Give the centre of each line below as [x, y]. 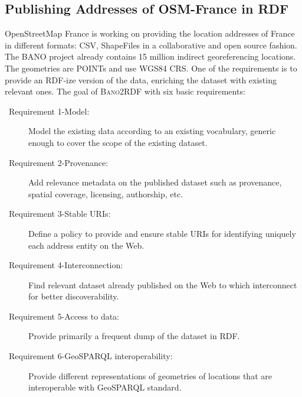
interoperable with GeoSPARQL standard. [105, 387]
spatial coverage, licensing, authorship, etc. [106, 193]
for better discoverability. [74, 296]
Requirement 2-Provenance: [58, 162]
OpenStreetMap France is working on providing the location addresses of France [150, 33]
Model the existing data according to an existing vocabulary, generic [152, 131]
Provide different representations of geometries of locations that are [150, 375]
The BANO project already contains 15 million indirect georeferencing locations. [150, 56]
